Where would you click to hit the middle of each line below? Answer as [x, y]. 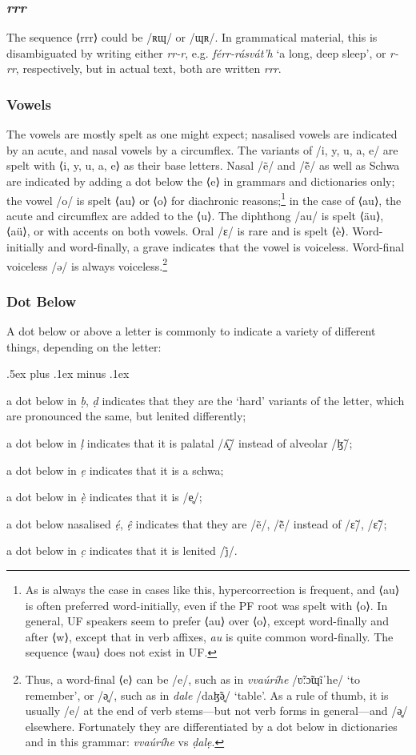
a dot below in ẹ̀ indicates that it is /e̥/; [104, 497]
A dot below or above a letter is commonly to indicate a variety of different [191, 331]
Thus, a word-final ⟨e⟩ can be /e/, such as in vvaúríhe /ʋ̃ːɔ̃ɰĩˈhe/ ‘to [193, 679]
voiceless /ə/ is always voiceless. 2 [87, 264]
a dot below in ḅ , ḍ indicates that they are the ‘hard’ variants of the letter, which [206, 400]
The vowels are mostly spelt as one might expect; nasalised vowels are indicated [202, 134]
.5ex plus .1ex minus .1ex [68, 373]
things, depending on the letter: [84, 346]
